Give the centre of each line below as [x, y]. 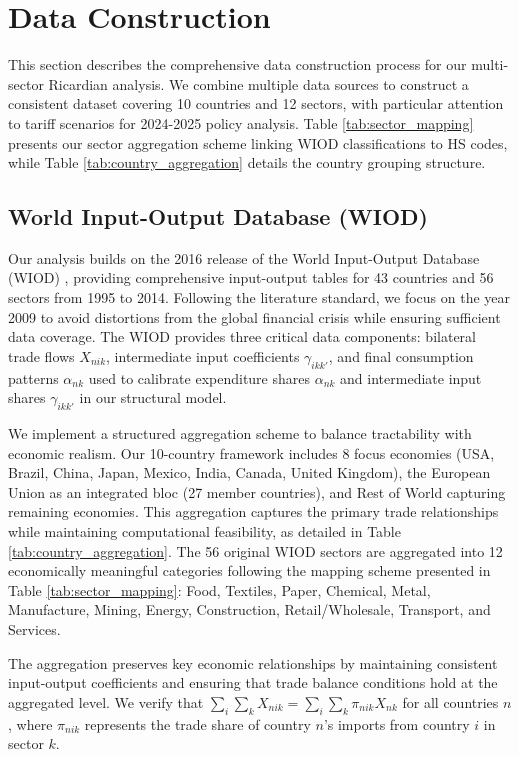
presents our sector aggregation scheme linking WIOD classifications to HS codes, [258, 142]
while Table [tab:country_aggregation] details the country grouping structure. [247, 162]
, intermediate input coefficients [203, 355]
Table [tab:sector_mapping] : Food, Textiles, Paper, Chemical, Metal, [219, 589]
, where [30, 723]
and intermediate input [411, 377]
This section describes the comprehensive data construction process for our [237, 64]
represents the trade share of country [197, 723]
